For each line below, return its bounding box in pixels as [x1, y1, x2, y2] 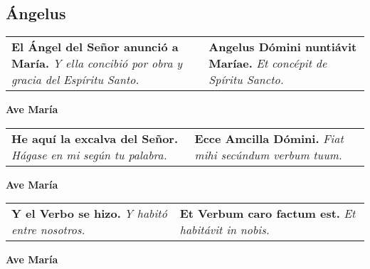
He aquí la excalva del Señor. [11, 130, 179, 147]
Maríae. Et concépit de [208, 55, 327, 72]
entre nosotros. [11, 221, 85, 238]
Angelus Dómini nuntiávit [208, 38, 357, 56]
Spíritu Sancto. [208, 71, 284, 88]
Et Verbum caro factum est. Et [179, 205, 356, 222]
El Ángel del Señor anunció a [11, 38, 179, 56]
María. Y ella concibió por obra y [11, 55, 183, 72]
